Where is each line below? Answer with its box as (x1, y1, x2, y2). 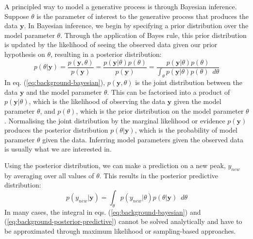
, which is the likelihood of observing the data (29, 96, 166, 106)
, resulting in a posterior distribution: (51, 49, 162, 59)
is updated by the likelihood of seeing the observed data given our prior (4, 39, 218, 50)
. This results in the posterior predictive (99, 170, 219, 180)
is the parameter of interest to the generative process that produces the (36, 11, 249, 21)
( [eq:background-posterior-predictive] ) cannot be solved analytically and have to (4, 216, 242, 226)
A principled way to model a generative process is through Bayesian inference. (4, 1, 237, 11)
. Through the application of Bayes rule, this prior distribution (60, 30, 247, 40)
